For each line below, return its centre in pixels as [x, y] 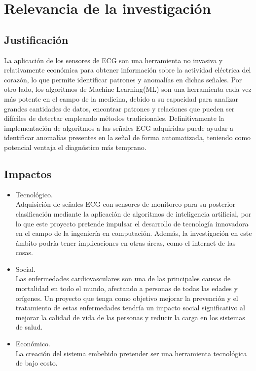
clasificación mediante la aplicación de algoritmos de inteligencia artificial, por [133, 213]
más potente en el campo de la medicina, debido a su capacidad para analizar [121, 98]
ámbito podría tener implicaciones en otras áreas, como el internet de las [126, 242]
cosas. [24, 252]
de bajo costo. [37, 363]
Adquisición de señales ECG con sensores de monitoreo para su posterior [125, 204]
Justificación [36, 39]
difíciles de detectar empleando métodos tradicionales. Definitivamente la [114, 118]
